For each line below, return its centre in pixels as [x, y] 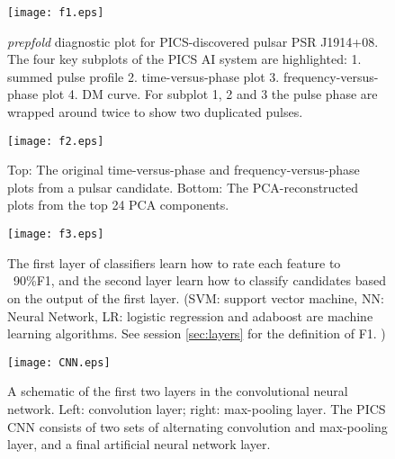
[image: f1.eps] [56, 13]
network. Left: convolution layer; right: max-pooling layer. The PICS [197, 408]
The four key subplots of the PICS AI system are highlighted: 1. [184, 59]
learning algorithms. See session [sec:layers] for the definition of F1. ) [197, 333]
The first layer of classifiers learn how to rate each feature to [174, 262]
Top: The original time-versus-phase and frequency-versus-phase [184, 170]
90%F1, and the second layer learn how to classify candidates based [200, 280]
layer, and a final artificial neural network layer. [139, 444]
